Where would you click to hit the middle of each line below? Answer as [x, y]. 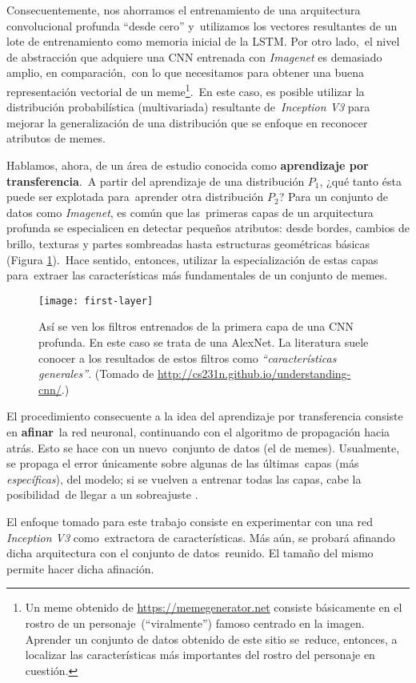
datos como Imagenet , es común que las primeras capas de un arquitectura [190, 212]
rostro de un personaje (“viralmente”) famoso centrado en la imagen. [195, 623]
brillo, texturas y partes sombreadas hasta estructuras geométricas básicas [188, 243]
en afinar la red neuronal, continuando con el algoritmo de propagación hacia [198, 431]
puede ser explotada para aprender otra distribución [135, 197]
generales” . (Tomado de [96, 374]
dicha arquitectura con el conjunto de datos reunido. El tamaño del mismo [190, 553]
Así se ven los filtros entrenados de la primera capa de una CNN [196, 326]
